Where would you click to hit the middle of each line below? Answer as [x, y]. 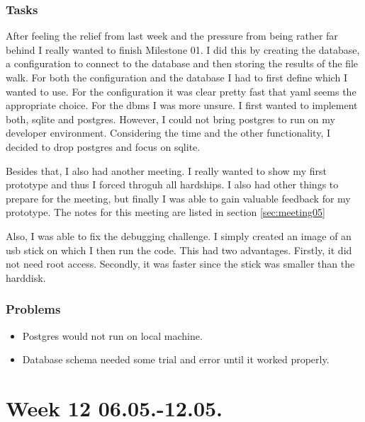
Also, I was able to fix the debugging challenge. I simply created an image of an [179, 235]
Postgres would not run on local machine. [112, 335]
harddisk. [26, 277]
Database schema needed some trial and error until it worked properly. [176, 359]
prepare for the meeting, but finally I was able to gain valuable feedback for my [178, 198]
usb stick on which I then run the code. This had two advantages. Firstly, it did [179, 250]
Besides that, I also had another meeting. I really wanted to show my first [166, 170]
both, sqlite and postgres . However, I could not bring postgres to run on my [170, 119]
